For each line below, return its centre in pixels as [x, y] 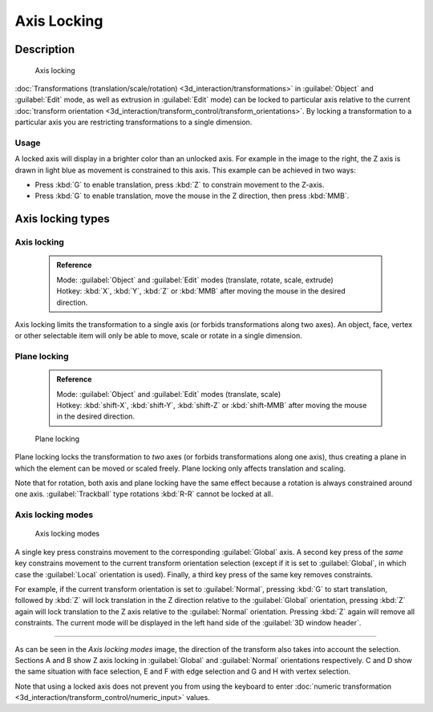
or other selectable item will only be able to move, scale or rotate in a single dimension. [158, 336]
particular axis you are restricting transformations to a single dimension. [134, 122]
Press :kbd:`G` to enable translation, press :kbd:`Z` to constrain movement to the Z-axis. [180, 185]
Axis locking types [62, 219]
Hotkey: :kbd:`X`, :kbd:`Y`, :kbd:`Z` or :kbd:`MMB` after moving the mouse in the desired [201, 291]
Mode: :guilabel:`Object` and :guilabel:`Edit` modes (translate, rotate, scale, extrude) [195, 280]
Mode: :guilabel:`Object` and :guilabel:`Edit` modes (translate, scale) [169, 394]
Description [45, 49]
